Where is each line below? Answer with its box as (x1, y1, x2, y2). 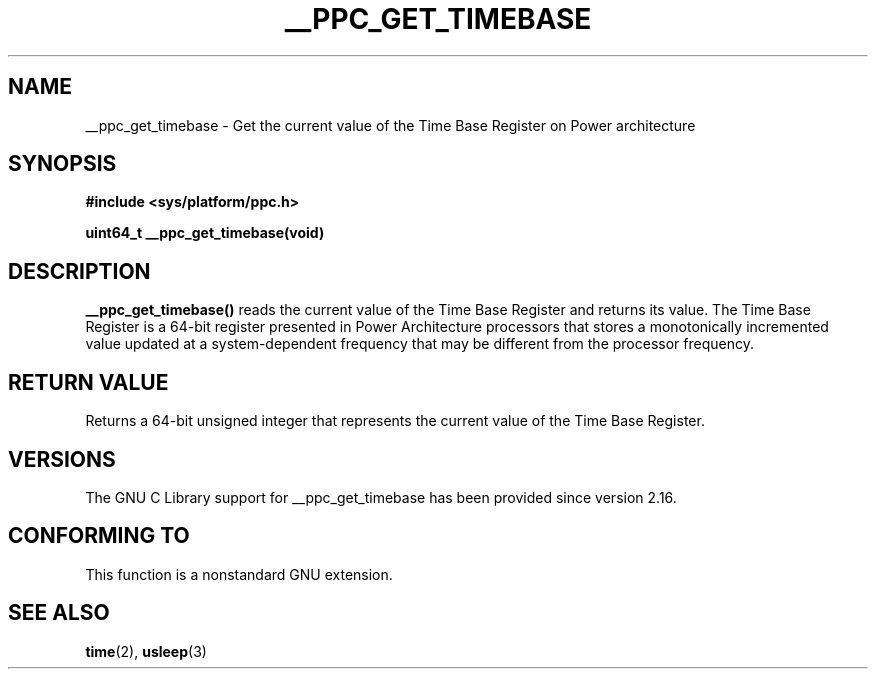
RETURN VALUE (8, 369, 169, 395)
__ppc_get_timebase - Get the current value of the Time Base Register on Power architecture (85, 116, 696, 134)
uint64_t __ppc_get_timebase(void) (85, 224, 325, 242)
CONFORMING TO (8, 523, 190, 549)
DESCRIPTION (8, 258, 151, 284)
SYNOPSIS (8, 151, 117, 177)
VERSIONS (8, 446, 116, 472)
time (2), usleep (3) (85, 642, 207, 660)
